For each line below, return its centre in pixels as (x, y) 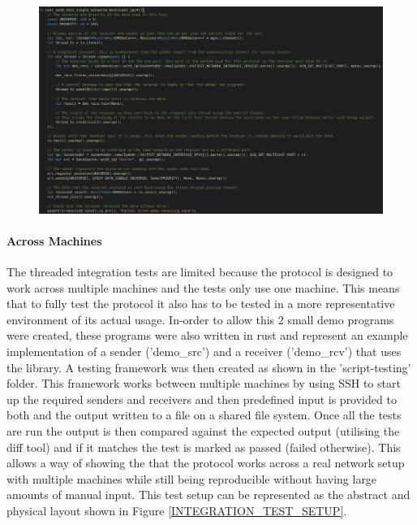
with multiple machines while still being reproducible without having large (192, 478)
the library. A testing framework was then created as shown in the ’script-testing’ (209, 367)
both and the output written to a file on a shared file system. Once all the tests (204, 415)
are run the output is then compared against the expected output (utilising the (203, 430)
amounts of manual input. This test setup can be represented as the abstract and (208, 495)
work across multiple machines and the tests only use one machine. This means (203, 287)
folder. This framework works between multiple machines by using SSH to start (204, 383)
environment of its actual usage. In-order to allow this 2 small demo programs (200, 319)
